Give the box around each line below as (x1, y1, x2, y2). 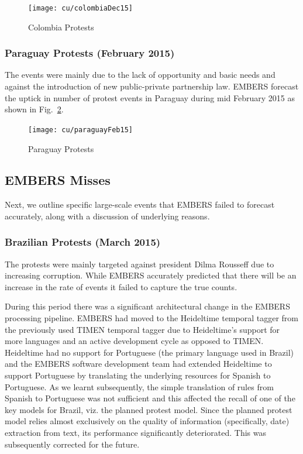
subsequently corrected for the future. (5, 438, 140, 450)
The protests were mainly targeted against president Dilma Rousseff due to (5, 257, 274, 270)
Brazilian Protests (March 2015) (5, 235, 161, 249)
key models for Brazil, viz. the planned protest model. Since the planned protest (5, 403, 292, 415)
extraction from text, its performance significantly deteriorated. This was (5, 427, 266, 439)
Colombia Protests (28, 20, 94, 33)
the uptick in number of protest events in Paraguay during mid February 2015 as (5, 91, 295, 104)
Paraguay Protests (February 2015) (5, 46, 175, 60)
